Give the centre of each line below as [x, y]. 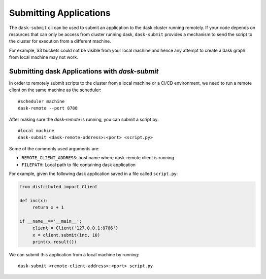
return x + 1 [48, 208]
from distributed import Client [59, 187]
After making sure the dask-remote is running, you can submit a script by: [84, 119]
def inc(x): [34, 200]
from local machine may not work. [44, 57]
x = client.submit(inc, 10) [66, 235]
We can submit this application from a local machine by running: [74, 255]
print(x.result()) [55, 242]
